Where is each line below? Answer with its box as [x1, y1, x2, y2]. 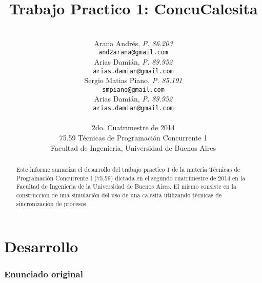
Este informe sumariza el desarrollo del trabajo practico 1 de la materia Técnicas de [16, 165, 240, 173]
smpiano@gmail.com [102, 86, 165, 93]
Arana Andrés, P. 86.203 [94, 37, 173, 48]
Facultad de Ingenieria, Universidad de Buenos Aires [51, 142, 216, 153]
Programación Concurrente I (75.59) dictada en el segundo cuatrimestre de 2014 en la [16, 173, 246, 182]
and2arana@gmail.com [98, 49, 169, 56]
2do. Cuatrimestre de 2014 [92, 122, 175, 133]
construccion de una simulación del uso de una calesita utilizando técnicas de [16, 190, 222, 199]
